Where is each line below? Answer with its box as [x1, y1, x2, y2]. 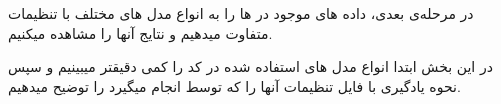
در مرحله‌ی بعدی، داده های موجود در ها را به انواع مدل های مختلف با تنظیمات [8, 3, 474, 23]
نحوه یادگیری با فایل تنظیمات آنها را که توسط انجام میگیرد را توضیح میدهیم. [8, 75, 461, 96]
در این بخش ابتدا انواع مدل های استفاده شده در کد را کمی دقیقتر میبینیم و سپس [8, 56, 493, 77]
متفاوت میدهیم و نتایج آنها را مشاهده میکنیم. [8, 22, 273, 43]
